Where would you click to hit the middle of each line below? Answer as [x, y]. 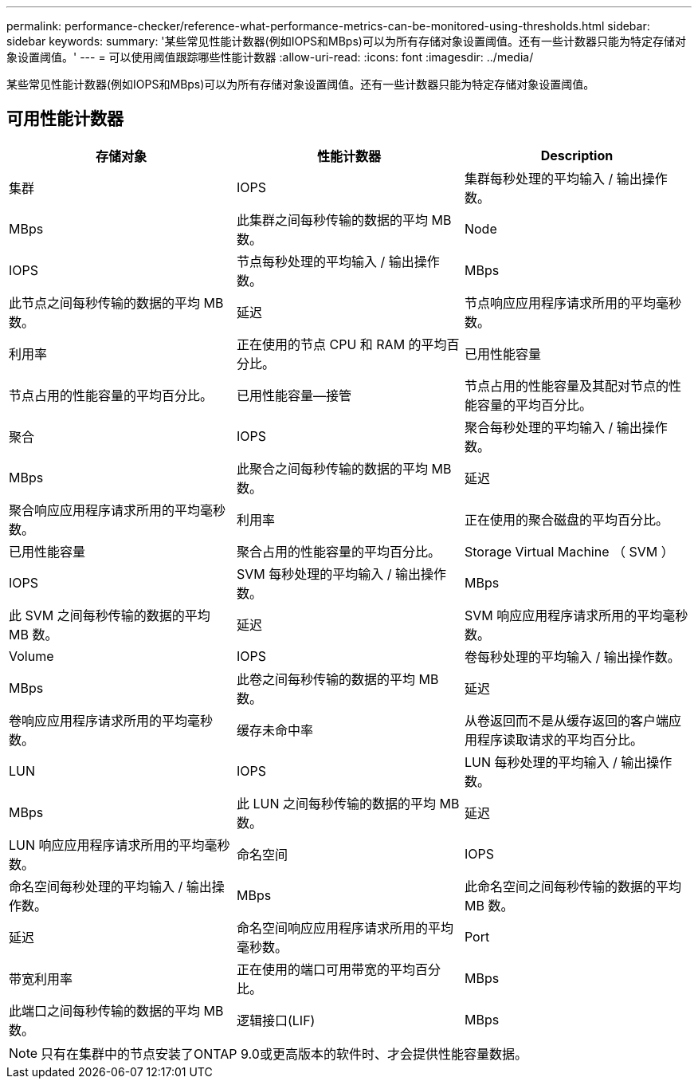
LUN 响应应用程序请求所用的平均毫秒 [120, 845]
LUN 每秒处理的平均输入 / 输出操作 [568, 762]
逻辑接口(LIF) [276, 1020]
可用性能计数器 [65, 119]
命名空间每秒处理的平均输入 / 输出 [110, 886]
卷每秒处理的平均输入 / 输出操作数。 [572, 657]
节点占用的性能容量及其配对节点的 [566, 385]
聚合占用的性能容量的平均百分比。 [338, 551]
